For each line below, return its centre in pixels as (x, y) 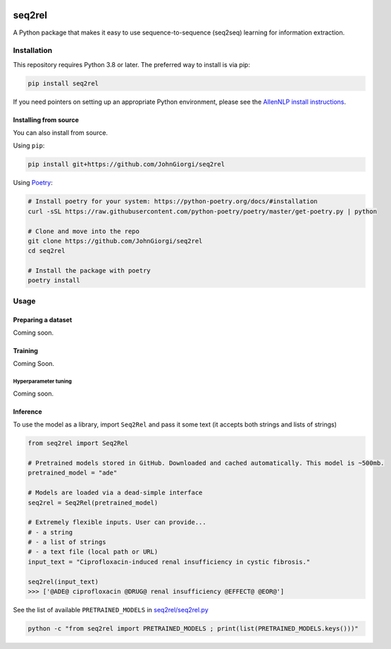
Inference (27, 411)
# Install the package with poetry (89, 271)
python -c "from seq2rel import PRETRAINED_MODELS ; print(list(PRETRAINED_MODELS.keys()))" (193, 629)
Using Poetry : (33, 183)
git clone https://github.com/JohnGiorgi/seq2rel (115, 241)
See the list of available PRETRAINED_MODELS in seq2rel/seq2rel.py (111, 610)
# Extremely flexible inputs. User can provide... (117, 522)
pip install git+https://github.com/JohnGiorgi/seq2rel (126, 165)
